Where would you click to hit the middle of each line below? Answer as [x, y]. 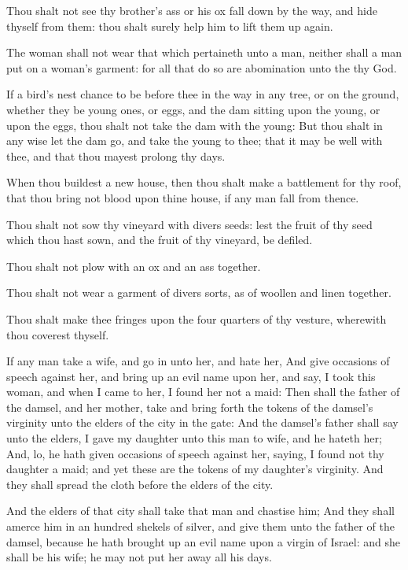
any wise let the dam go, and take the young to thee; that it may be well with [195, 141]
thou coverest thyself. [58, 334]
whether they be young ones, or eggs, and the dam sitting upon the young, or [193, 109]
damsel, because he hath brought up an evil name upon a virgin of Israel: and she [203, 541]
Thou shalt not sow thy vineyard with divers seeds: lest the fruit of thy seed [189, 224]
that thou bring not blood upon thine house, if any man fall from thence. [183, 197]
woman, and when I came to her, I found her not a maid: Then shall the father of [203, 392]
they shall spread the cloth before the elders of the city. [140, 484]
